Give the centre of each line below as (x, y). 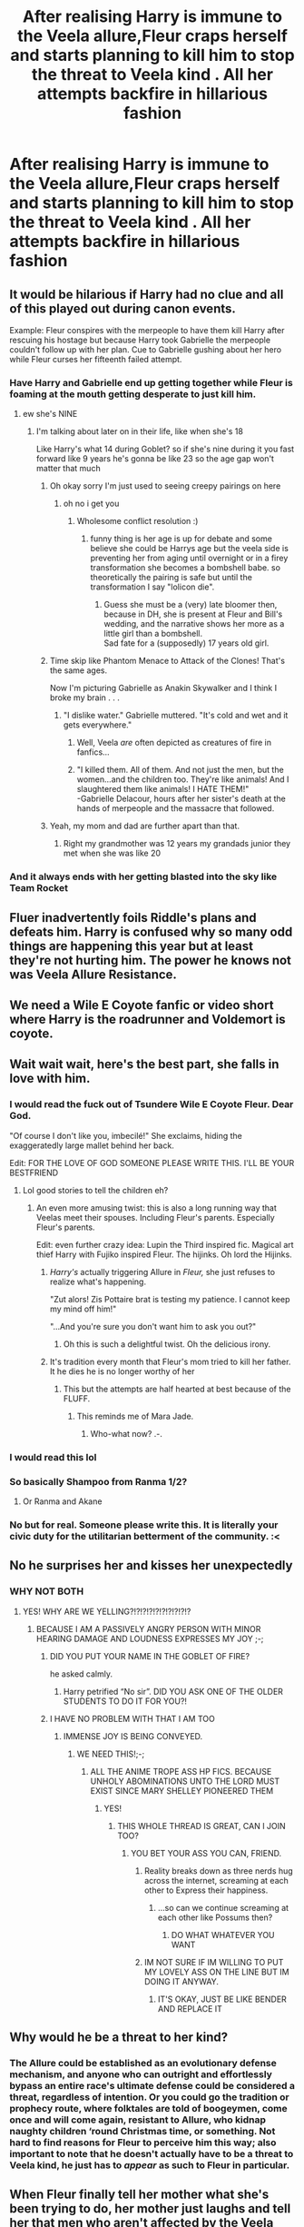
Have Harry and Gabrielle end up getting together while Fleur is (151, 382)
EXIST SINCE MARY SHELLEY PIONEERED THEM (182, 1790)
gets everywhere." (98, 725)
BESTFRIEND (34, 1173)
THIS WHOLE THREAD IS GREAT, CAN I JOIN (201, 1826)
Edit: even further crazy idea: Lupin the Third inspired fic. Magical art (165, 1244)
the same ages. (78, 670)
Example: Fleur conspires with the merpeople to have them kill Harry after (147, 330)
